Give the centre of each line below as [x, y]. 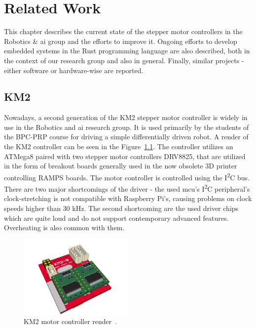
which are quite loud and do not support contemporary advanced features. [116, 218]
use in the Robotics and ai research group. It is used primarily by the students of [127, 127]
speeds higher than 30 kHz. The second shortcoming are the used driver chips [121, 208]
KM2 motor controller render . [71, 321]
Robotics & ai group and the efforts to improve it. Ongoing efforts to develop [121, 41]
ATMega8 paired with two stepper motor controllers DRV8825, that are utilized [125, 156]
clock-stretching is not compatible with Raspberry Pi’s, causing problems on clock [128, 198]
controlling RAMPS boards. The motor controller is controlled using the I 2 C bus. [127, 176]
